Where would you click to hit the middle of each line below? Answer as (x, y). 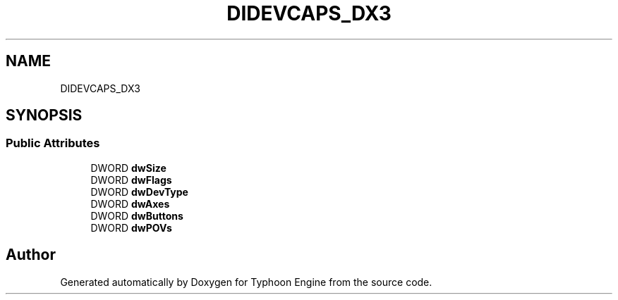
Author (31, 255)
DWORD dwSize (128, 168)
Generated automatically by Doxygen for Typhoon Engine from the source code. (246, 282)
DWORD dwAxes (130, 204)
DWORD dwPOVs (131, 227)
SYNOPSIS (44, 115)
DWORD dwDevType (139, 192)
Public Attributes (53, 143)
